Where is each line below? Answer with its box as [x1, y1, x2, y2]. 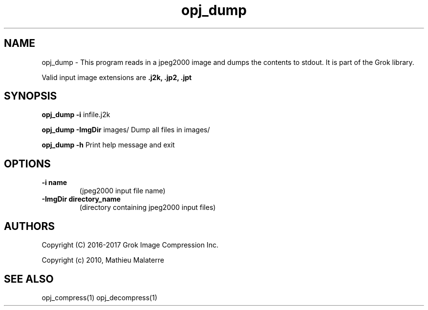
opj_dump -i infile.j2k [42, 110, 110, 119]
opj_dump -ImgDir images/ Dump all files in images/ [42, 125, 210, 134]
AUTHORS [4, 220, 55, 232]
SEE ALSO [4, 272, 54, 285]
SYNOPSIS [4, 90, 57, 103]
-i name [42, 178, 67, 187]
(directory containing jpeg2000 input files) [79, 203, 216, 212]
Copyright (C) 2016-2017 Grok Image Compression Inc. [42, 241, 218, 249]
